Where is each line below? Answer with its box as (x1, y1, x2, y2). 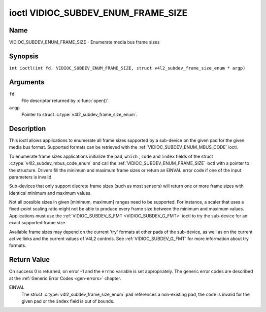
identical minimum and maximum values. (9, 190, 92, 196)
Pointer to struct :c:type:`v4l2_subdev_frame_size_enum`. (21, 111, 138, 118)
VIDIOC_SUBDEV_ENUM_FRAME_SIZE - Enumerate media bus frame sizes (9, 39, 160, 45)
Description (9, 124, 46, 133)
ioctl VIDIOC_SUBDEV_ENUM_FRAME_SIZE (9, 7, 188, 18)
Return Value (9, 255, 50, 264)
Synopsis (9, 52, 39, 60)
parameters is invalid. (9, 174, 53, 180)
